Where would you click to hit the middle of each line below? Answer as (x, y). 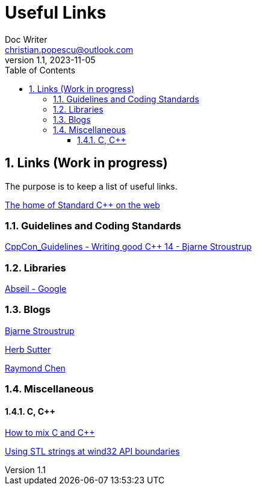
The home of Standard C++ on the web (82, 205)
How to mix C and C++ (50, 433)
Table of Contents (40, 70)
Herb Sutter (28, 349)
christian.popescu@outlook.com (69, 49)
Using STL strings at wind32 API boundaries (92, 451)
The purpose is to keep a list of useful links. (91, 186)
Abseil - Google (36, 289)
